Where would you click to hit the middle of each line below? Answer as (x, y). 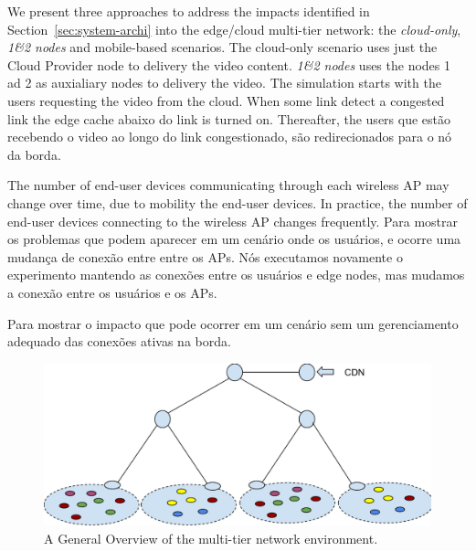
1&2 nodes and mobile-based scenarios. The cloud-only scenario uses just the (222, 47)
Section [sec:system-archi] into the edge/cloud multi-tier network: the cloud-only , (234, 29)
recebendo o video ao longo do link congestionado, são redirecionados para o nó (230, 137)
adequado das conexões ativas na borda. (119, 341)
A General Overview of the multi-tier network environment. (211, 538)
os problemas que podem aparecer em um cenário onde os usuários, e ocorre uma (234, 239)
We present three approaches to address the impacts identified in (189, 11)
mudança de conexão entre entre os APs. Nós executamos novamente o (205, 256)
